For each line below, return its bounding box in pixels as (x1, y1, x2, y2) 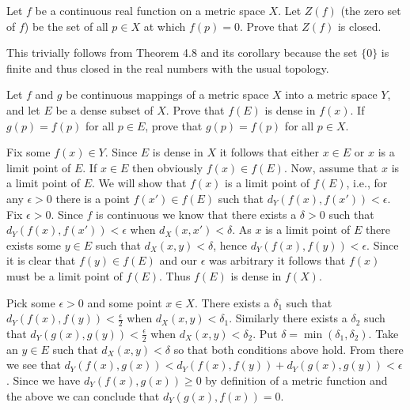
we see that (6, 356, 61, 373)
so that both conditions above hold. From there (173, 340, 404, 357)
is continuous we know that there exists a (96, 205, 297, 222)
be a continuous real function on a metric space (35, 2, 265, 18)
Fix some (6, 144, 51, 160)
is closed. (337, 17, 382, 34)
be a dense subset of (55, 101, 154, 118)
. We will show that (91, 175, 187, 191)
